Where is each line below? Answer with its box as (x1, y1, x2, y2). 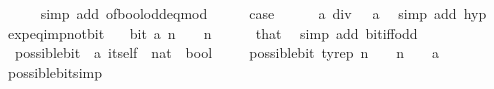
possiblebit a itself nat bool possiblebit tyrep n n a (14, 42, 439, 63)
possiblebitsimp (7, 61, 102, 82)
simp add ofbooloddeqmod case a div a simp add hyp (40, 3, 487, 23)
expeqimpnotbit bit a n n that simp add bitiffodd (7, 22, 418, 43)
